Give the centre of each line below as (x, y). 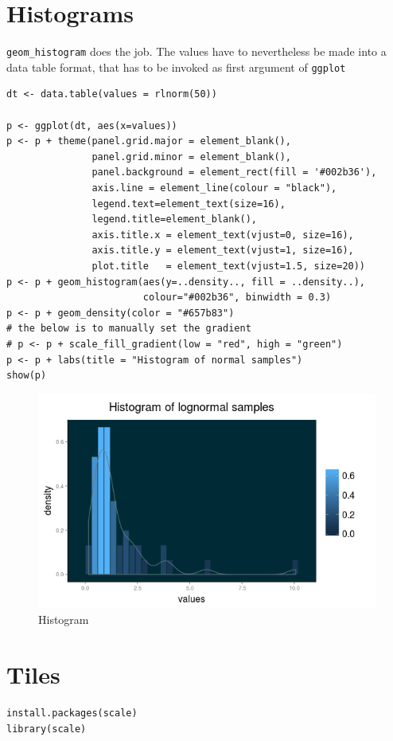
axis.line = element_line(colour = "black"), (214, 188)
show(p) (27, 376)
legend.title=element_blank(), (174, 220)
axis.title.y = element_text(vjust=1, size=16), (223, 251)
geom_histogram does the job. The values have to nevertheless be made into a (196, 51)
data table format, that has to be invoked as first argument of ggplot (176, 67)
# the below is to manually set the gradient (129, 329)
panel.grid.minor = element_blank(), (191, 157)
